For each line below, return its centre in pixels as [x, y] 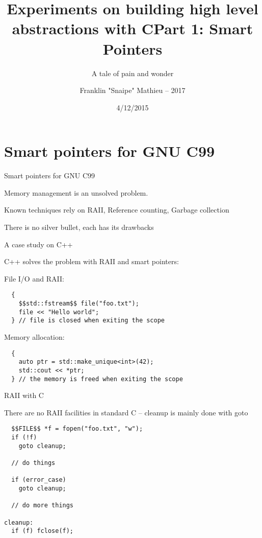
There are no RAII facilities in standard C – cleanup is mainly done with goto [126, 412]
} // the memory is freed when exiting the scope [97, 379]
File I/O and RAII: [34, 278]
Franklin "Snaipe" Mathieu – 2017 [133, 90]
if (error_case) [39, 480]
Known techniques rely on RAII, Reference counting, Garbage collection [117, 210]
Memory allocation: [34, 337]
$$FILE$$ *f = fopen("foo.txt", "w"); [77, 429]
